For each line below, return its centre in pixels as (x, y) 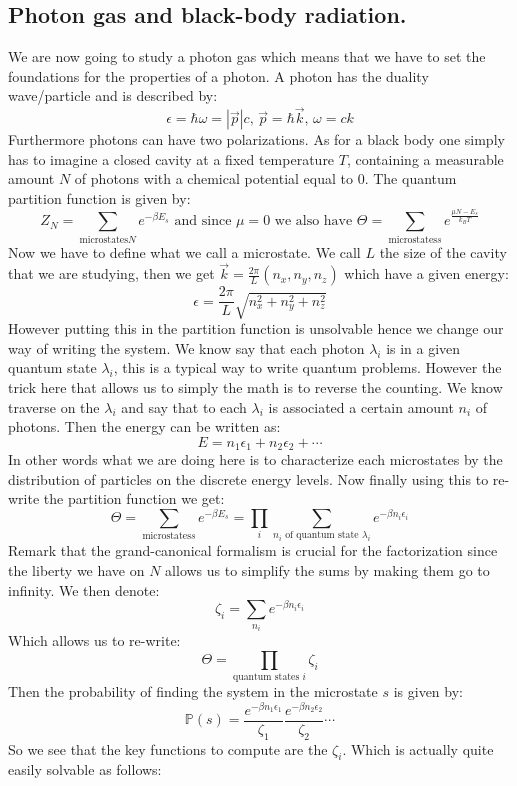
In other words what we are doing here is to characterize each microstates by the (255, 459)
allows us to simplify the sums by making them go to (327, 569)
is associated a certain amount (361, 406)
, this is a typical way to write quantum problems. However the (307, 367)
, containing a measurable (425, 158)
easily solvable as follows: (85, 769)
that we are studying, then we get (111, 273)
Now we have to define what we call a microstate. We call (184, 251)
